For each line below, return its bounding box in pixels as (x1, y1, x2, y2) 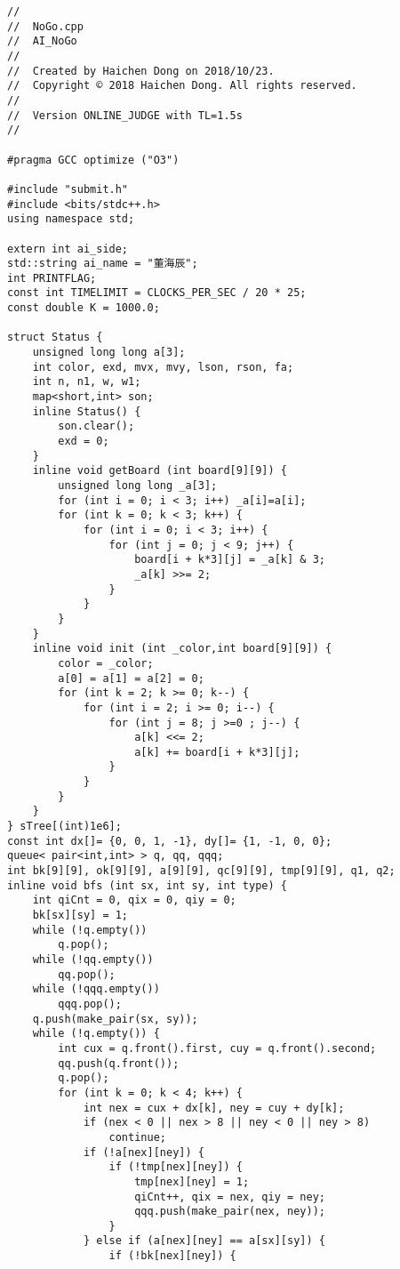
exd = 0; (58, 435, 109, 448)
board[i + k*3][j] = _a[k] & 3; (134, 553, 325, 566)
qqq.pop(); (58, 997, 122, 1010)
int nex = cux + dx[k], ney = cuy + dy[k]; (83, 1101, 345, 1114)
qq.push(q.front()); (58, 1056, 180, 1070)
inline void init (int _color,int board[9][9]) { (32, 642, 332, 655)
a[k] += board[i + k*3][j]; (134, 745, 300, 759)
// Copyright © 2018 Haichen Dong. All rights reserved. (7, 79, 357, 92)
